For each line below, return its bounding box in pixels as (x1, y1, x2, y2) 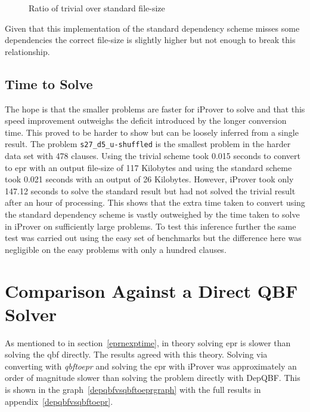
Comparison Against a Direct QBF (5, 278, 298, 303)
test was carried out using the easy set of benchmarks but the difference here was (5, 231, 302, 244)
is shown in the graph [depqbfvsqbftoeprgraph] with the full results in (5, 383, 261, 396)
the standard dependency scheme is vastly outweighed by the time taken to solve (5, 207, 300, 220)
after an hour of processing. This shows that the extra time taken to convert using (5, 196, 305, 209)
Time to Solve (5, 74, 93, 93)
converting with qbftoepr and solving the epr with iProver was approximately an (5, 359, 297, 372)
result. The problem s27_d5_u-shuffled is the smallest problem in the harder (5, 138, 291, 150)
